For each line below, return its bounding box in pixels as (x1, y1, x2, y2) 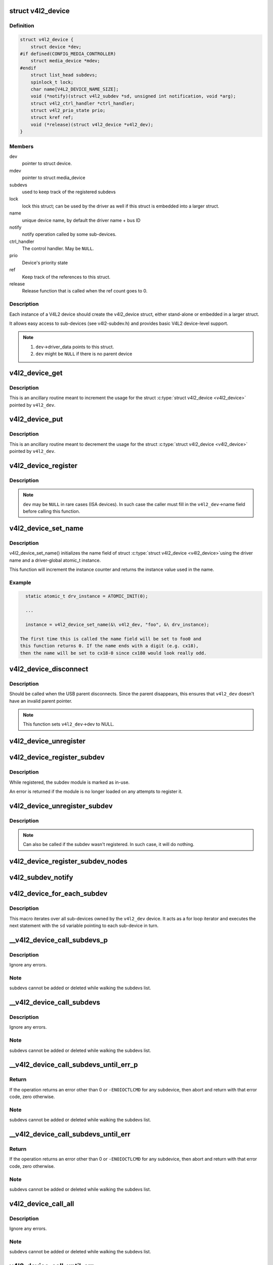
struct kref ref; (30, 114, 74, 120)
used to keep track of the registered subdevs (22, 189, 116, 195)
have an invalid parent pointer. (9, 698, 73, 704)
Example (9, 579, 31, 586)
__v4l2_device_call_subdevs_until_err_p (9, 1061, 139, 1069)
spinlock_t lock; (30, 79, 74, 85)
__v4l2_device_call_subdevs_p (9, 936, 108, 944)
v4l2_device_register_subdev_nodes (9, 857, 128, 866)
